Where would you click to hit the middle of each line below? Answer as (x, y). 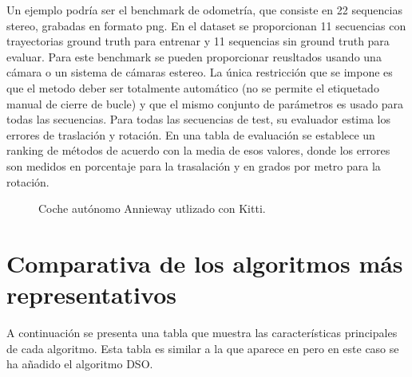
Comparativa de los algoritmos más (205, 263)
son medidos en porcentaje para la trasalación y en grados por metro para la (194, 165)
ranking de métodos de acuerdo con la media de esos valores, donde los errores (198, 150)
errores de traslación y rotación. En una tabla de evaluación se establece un (191, 134)
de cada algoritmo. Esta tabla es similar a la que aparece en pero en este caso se (203, 348)
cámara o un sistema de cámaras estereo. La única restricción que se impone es (200, 72)
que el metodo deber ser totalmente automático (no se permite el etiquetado (193, 87)
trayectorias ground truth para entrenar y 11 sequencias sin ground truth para (198, 41)
